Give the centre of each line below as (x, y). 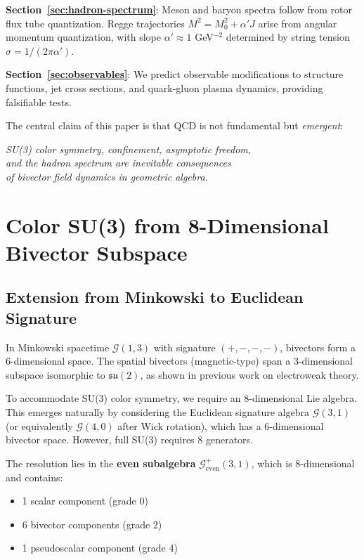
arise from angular (298, 23)
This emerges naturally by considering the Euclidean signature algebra (157, 412)
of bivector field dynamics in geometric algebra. (107, 176)
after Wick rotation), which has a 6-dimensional (221, 425)
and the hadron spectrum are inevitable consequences (118, 163)
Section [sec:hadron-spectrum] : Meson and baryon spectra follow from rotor (179, 9)
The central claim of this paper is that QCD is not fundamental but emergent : (175, 125)
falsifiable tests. (39, 102)
